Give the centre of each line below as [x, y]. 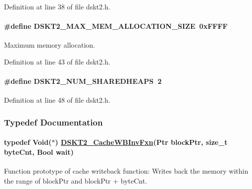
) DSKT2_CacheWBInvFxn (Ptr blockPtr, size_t [141, 142]
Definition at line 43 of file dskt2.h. [57, 61]
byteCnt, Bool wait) [39, 152]
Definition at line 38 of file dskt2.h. [57, 6]
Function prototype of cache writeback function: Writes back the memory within [126, 171]
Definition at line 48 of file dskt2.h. [57, 100]
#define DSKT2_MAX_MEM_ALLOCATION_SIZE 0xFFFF [116, 26]
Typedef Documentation [53, 122]
